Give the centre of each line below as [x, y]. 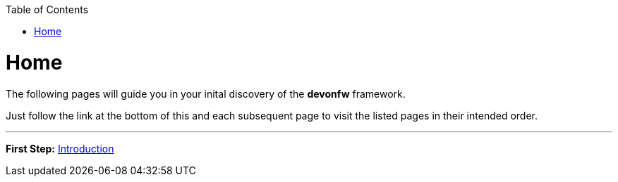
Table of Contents [47, 9]
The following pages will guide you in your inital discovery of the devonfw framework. [206, 93]
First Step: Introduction [60, 148]
